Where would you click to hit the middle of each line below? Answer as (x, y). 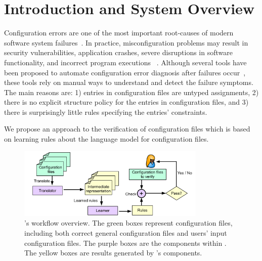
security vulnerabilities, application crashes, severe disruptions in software (118, 52)
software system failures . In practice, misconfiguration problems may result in (126, 42)
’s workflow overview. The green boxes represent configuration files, (128, 223)
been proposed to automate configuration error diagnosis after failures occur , (125, 72)
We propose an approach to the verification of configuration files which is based (127, 129)
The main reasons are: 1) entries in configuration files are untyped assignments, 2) (132, 92)
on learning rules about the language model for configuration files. (106, 139)
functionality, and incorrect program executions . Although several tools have (125, 62)
